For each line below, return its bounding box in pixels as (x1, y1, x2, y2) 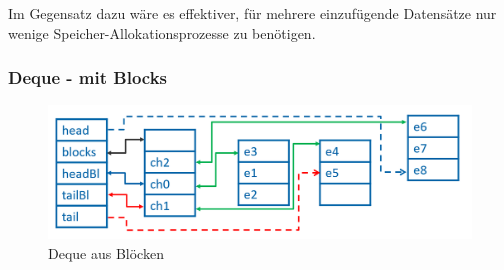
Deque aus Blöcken (48, 242, 164, 263)
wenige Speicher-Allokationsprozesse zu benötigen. (8, 22, 316, 43)
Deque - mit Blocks (8, 65, 168, 90)
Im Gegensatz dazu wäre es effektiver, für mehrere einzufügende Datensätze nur (8, 3, 497, 23)
